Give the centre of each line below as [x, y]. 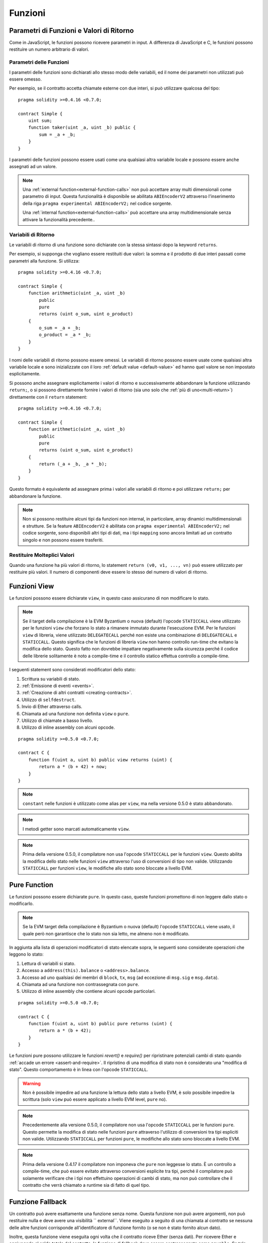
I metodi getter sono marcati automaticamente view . [76, 829]
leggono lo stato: [27, 954]
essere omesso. [26, 79]
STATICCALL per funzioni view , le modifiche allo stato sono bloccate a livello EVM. [107, 868]
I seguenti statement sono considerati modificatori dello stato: [72, 670]
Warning [32, 1083]
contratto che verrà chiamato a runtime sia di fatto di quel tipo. [86, 1185]
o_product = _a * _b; [65, 335]
